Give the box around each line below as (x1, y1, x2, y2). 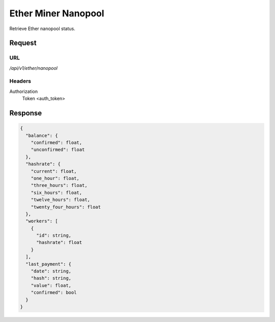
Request (9, 39, 37, 47)
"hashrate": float (36, 240, 82, 245)
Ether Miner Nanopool (9, 8, 104, 19)
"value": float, (31, 282, 71, 288)
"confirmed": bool (31, 290, 77, 295)
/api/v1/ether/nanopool (9, 65, 58, 71)
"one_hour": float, (31, 175, 80, 181)
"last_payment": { (25, 261, 71, 267)
